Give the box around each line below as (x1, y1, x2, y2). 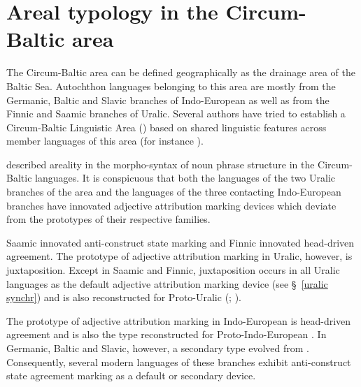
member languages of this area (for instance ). (6, 133, 204, 148)
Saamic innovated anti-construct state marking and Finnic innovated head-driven (6, 235, 355, 249)
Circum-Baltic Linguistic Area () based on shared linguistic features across (6, 119, 327, 134)
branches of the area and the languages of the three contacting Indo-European (6, 184, 341, 199)
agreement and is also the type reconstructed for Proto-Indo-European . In (6, 327, 327, 342)
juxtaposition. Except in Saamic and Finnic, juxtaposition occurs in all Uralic (6, 263, 340, 277)
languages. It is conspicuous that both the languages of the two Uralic (35, 170, 335, 185)
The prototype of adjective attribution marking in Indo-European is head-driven (6, 313, 351, 328)
